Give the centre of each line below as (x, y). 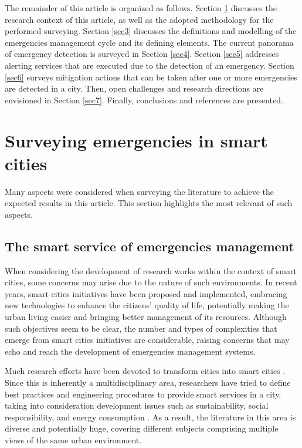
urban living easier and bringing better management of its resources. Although (146, 317)
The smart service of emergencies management (150, 246)
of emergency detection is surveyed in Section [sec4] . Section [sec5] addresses (142, 54)
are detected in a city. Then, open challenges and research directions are (134, 88)
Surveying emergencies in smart (136, 140)
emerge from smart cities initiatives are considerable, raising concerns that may (147, 340)
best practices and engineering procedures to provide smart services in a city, (143, 394)
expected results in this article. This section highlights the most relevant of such (149, 203)
